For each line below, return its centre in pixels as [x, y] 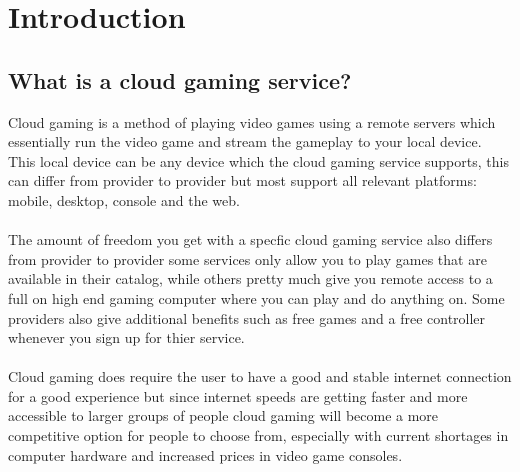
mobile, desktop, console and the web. [124, 199]
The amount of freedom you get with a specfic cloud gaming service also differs [250, 239]
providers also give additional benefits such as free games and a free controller [247, 317]
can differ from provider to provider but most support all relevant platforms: [242, 180]
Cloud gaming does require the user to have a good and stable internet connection [260, 376]
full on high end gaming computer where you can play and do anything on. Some [256, 297]
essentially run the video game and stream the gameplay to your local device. [245, 141]
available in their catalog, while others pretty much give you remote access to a [250, 278]
